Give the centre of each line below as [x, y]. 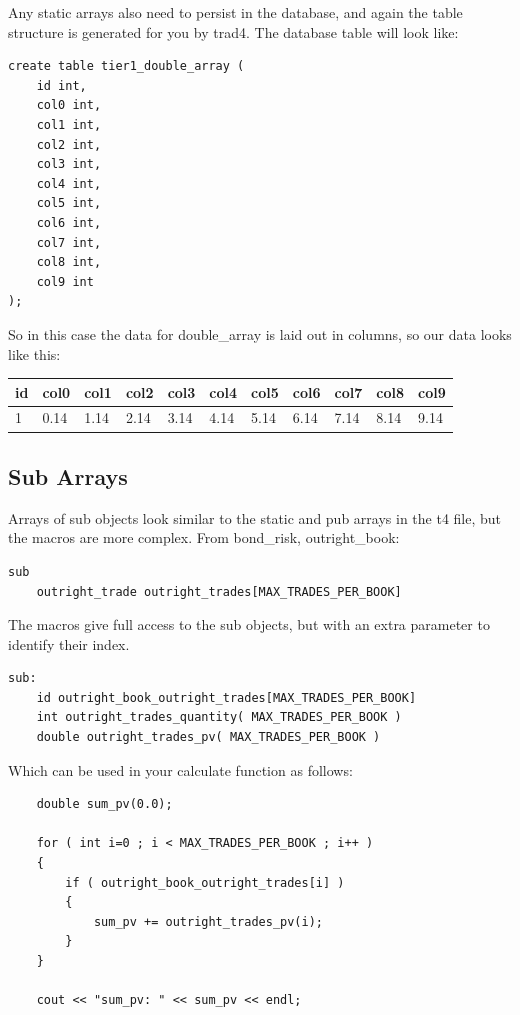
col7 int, [69, 242]
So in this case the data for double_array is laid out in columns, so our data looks [260, 333]
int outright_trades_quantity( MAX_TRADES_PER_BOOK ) [219, 717]
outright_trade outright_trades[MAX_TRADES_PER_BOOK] [219, 591]
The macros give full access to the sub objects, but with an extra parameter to [249, 624]
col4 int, [69, 183]
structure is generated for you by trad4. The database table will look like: [233, 31]
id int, [61, 85]
